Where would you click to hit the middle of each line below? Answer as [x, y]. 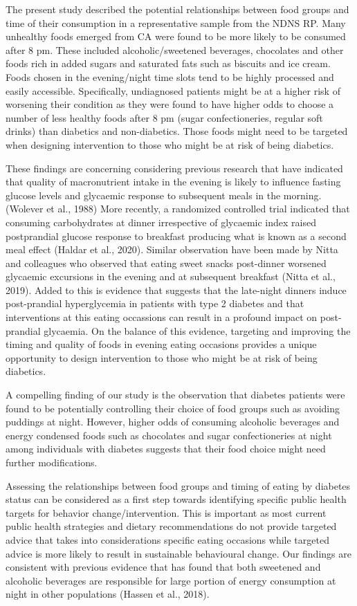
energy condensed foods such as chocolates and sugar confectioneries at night [169, 435]
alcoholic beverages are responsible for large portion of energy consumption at [171, 580]
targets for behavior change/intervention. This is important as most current [166, 512]
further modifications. [52, 462]
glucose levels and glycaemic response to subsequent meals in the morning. [164, 195]
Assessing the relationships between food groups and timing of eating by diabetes [178, 485]
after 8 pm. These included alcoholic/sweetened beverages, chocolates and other [175, 49]
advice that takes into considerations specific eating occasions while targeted [167, 539]
